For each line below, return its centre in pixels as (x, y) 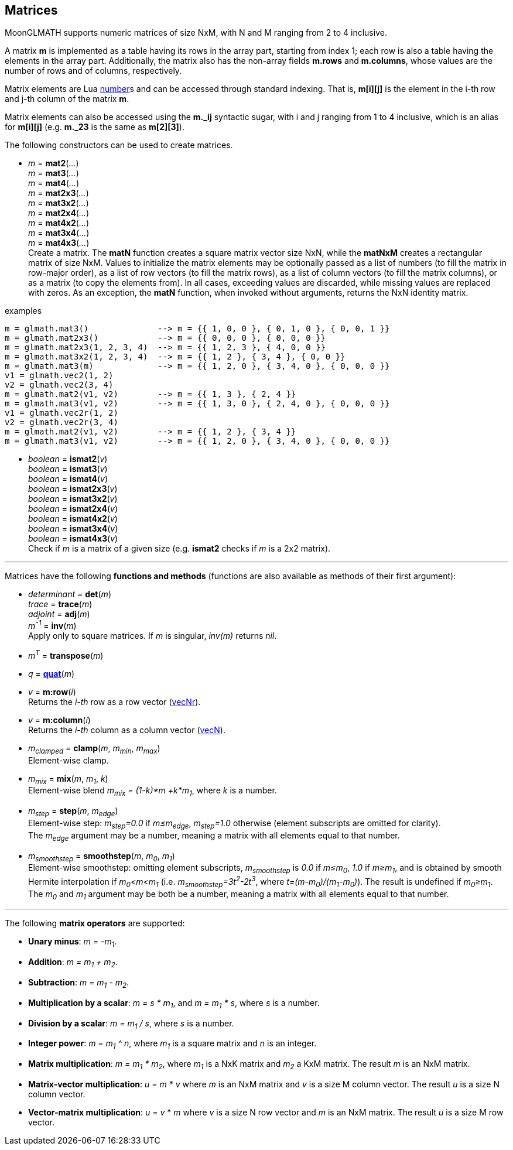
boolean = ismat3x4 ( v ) (73, 529)
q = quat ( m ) (52, 673)
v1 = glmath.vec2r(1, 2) (61, 413)
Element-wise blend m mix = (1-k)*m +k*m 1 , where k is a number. (153, 792)
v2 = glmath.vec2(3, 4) (59, 385)
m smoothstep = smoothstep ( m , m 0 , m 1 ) (102, 857)
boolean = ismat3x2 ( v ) (73, 499)
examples (23, 311)
